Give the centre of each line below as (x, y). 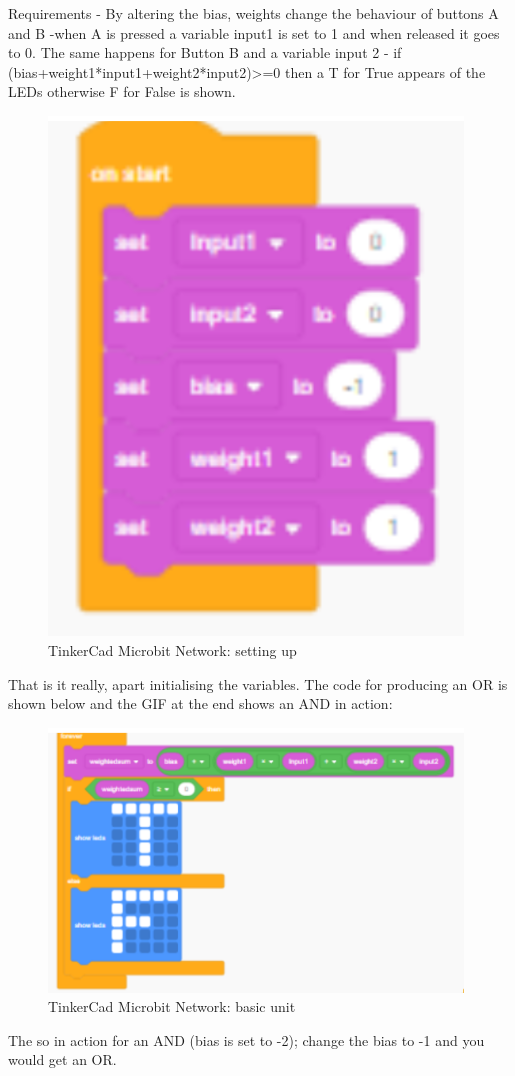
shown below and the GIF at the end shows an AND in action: (200, 703)
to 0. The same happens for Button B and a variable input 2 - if (205, 52)
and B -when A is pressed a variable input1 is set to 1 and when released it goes (254, 32)
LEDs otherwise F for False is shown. (122, 91)
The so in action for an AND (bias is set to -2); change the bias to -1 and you (246, 1039)
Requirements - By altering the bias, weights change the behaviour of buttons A (253, 13)
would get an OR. (62, 1059)
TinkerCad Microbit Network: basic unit (172, 1006)
